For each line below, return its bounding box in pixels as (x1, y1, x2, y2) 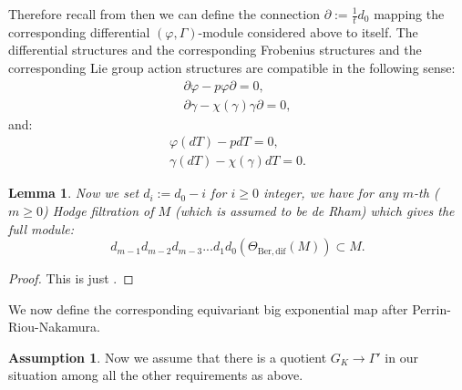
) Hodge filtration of (42, 200, 154, 220)
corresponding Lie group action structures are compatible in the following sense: (8, 58, 456, 77)
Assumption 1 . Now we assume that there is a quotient (8, 347, 327, 366)
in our (385, 347, 418, 366)
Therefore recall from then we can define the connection (8, 5, 320, 23)
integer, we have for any (262, 183, 398, 202)
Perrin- (412, 299, 451, 318)
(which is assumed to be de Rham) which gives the (175, 200, 455, 220)
